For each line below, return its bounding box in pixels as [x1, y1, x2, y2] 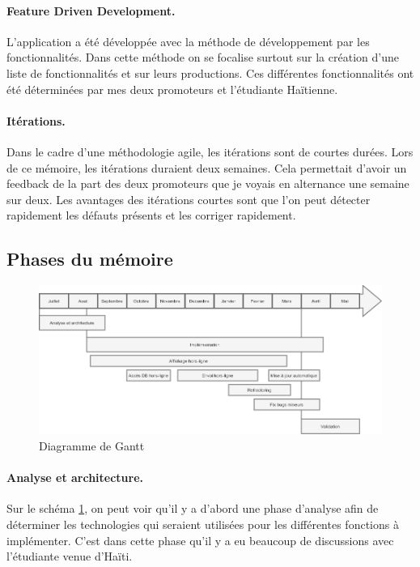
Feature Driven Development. [6, 2, 176, 19]
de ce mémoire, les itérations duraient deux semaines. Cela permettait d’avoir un [6, 159, 407, 176]
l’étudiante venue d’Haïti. [6, 548, 133, 565]
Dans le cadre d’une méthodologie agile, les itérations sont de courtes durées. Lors [6, 143, 414, 160]
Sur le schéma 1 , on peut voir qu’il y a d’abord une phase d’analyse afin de [6, 500, 379, 517]
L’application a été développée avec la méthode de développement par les [6, 32, 370, 49]
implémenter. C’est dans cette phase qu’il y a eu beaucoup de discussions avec [6, 531, 394, 548]
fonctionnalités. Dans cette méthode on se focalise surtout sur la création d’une [6, 49, 399, 66]
